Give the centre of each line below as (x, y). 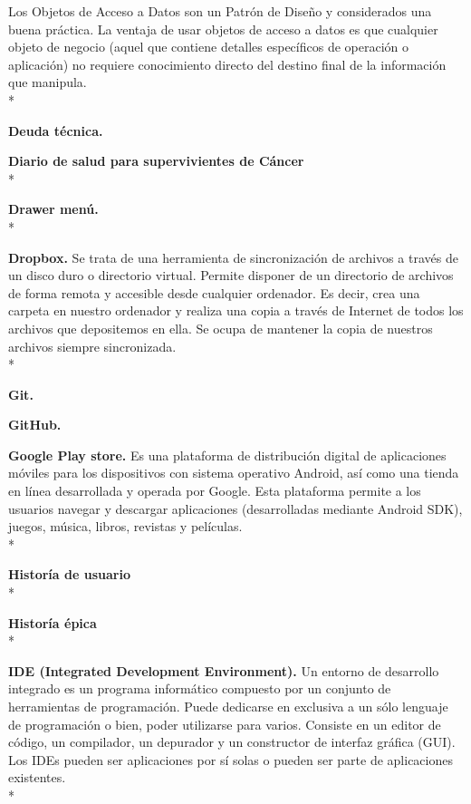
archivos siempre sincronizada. (92, 346)
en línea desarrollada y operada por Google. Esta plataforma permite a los (215, 491)
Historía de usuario (69, 574)
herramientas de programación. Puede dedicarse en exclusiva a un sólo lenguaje (228, 706)
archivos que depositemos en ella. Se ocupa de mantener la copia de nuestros (221, 328)
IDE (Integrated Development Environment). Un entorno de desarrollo (224, 670)
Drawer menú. (53, 209)
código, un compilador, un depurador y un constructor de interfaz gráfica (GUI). (232, 742)
